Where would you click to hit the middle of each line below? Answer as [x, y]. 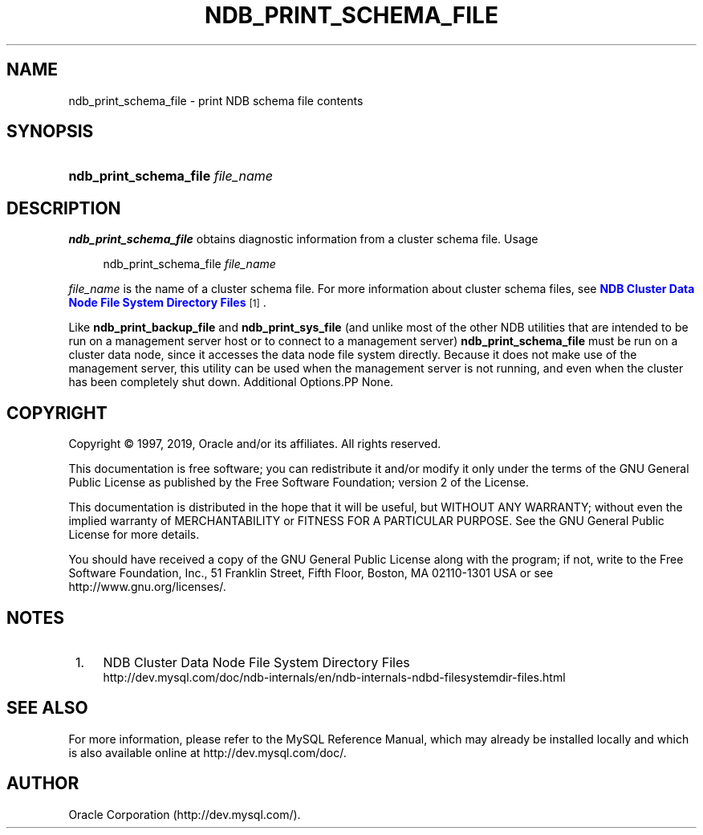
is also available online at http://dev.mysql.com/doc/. [207, 752]
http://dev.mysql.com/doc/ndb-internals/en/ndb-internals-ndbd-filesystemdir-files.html [334, 677]
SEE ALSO [47, 708]
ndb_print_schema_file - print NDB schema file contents [216, 100]
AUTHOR [43, 784]
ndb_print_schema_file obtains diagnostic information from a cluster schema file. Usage [303, 239]
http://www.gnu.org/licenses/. [147, 587]
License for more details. [134, 535]
